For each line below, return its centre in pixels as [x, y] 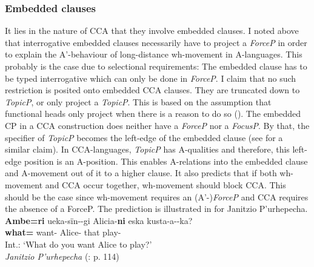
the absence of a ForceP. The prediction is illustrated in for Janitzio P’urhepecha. [156, 209]
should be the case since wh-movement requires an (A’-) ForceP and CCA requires [157, 196]
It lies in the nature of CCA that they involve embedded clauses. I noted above [152, 31]
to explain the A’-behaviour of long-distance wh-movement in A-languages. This [154, 54]
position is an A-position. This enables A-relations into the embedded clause [166, 161]
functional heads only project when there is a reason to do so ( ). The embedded [153, 114]
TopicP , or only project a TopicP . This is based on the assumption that [138, 101]
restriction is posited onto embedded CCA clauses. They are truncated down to [152, 90]
